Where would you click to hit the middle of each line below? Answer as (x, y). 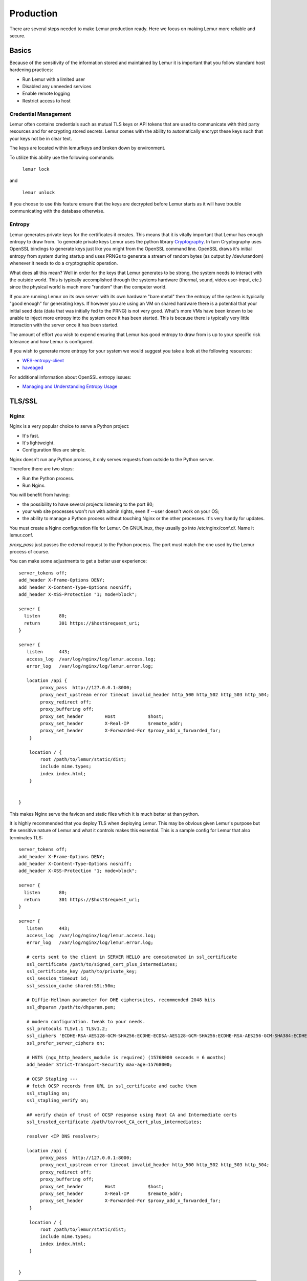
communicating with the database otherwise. (57, 211)
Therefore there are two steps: (42, 469)
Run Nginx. (34, 485)
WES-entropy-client (43, 360)
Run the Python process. (48, 478)
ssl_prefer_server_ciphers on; (65, 1043)
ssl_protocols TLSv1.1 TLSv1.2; (67, 1029)
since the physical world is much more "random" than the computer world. (88, 287)
